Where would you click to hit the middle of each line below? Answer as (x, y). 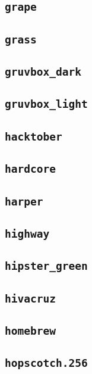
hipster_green (46, 266)
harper (24, 201)
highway (27, 233)
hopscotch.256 (46, 363)
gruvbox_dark (43, 72)
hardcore (30, 169)
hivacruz (30, 298)
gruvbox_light (46, 104)
